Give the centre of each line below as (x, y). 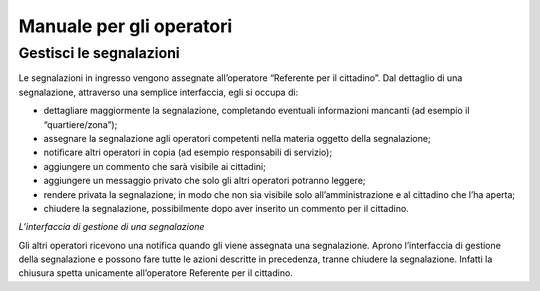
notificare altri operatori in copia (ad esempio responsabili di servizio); (188, 152)
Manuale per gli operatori (125, 26)
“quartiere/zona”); (80, 124)
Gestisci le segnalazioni (99, 53)
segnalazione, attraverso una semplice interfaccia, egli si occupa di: (158, 92)
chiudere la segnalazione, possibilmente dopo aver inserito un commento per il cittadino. (226, 208)
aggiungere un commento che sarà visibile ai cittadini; (155, 166)
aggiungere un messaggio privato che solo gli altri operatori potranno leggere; (204, 181)
